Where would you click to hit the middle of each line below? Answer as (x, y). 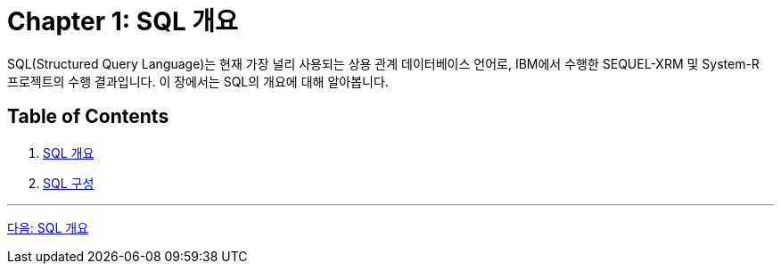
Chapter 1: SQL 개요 (123, 21)
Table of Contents (88, 117)
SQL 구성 (69, 183)
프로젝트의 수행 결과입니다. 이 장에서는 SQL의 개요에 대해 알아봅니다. (198, 81)
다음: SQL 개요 (48, 227)
